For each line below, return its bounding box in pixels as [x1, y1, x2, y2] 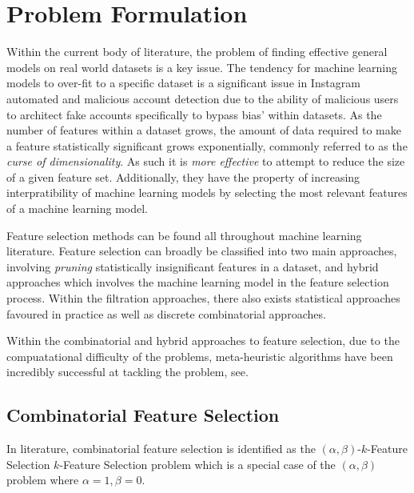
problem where [6, 471, 79, 488]
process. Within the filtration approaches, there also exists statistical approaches [6, 290, 400, 307]
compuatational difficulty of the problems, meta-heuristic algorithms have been [6, 347, 393, 364]
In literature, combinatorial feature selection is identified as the [6, 440, 316, 457]
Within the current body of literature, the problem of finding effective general [6, 43, 388, 60]
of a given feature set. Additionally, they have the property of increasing [6, 168, 360, 185]
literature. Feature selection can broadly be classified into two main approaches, [6, 242, 397, 259]
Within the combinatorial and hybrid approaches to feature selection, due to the [6, 332, 400, 349]
